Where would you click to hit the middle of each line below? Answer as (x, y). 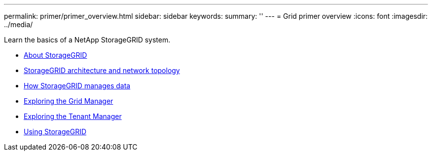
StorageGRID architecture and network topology (102, 70)
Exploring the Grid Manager (69, 101)
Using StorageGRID (55, 132)
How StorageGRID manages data (77, 86)
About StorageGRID (55, 55)
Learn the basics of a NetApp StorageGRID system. (87, 40)
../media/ (18, 24)
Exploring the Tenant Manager (73, 116)
